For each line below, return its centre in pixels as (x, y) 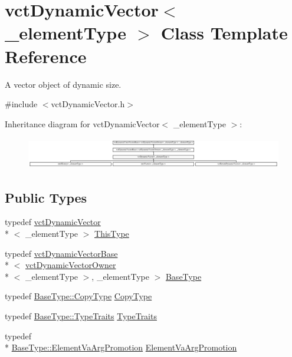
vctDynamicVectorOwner (71, 265)
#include (21, 104)
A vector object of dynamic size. (63, 84)
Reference (46, 56)
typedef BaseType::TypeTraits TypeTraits (81, 315)
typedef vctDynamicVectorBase (61, 253)
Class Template (224, 33)
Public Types (46, 197)
